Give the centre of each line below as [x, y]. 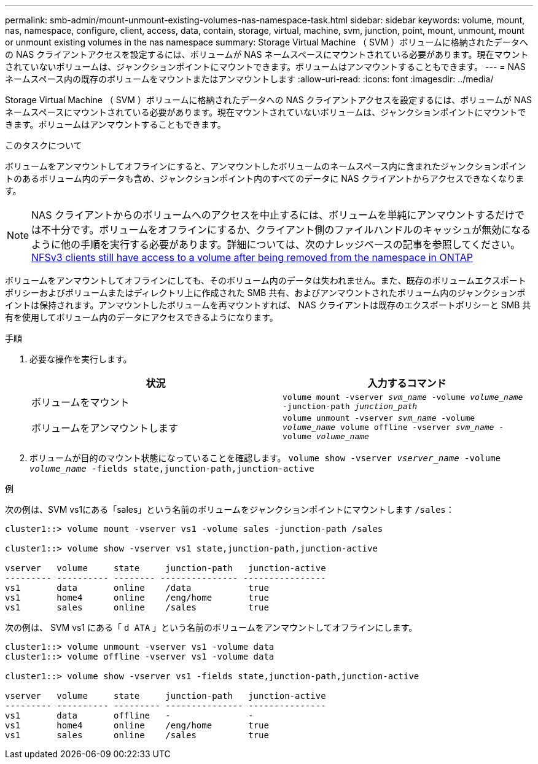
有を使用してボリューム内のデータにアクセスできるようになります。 [142, 317]
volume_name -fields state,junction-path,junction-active [172, 469]
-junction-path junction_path [350, 406]
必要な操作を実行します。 [81, 359]
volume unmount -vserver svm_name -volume [379, 418]
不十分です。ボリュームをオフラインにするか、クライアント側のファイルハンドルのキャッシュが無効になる [286, 230]
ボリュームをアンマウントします [105, 428]
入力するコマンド [407, 383]
